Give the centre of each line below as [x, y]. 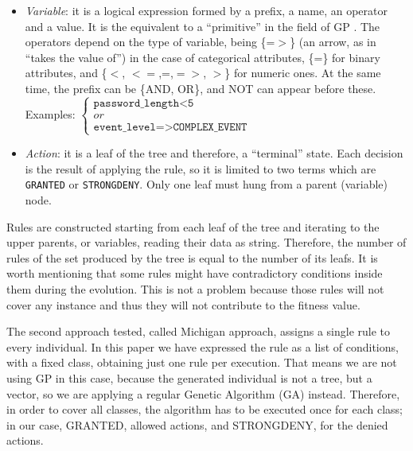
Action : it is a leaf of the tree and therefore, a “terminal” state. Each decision [214, 153]
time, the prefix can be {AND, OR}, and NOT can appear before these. [201, 88]
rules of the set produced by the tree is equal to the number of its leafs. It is [192, 257]
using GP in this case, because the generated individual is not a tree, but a [189, 377]
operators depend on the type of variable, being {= [150, 42]
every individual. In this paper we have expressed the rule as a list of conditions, [203, 346]
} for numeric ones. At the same [303, 73]
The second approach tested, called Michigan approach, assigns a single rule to [199, 331]
